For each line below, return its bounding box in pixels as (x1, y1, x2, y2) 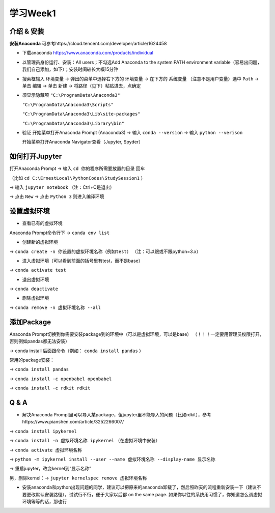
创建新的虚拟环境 (22, 239, 58, 245)
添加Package (9, 318, 51, 326)
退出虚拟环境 (22, 276, 49, 282)
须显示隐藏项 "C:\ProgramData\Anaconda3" (22, 92, 121, 98)
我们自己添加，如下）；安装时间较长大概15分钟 (22, 66, 118, 72)
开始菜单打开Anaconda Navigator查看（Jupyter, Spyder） (22, 139, 144, 145)
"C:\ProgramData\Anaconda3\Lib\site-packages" (22, 111, 141, 117)
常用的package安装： (9, 357, 54, 363)
